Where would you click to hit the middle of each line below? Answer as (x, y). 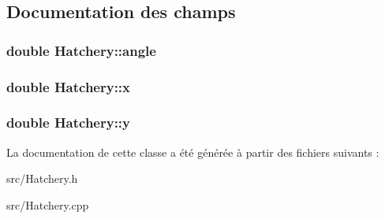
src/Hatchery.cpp (48, 204)
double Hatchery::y (69, 122)
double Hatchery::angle (81, 50)
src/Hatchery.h (42, 178)
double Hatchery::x (69, 86)
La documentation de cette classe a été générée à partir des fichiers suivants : (193, 152)
